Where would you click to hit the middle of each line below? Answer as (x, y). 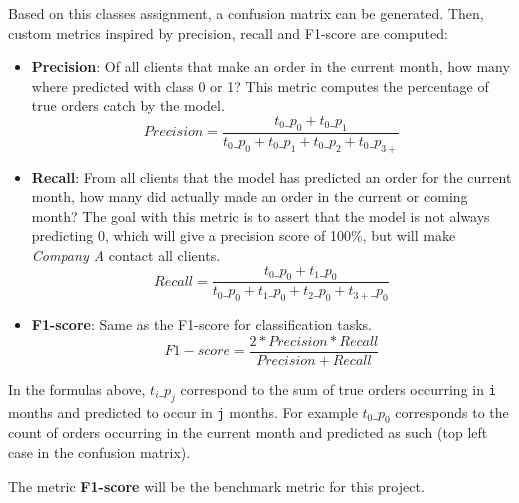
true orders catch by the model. (128, 105)
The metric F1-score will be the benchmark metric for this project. (216, 485)
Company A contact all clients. (126, 254)
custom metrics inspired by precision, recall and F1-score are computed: (228, 32)
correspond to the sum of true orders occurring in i (338, 388)
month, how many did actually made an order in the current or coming (249, 196)
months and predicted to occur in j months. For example (183, 411)
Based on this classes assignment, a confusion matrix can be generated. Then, (246, 13)
